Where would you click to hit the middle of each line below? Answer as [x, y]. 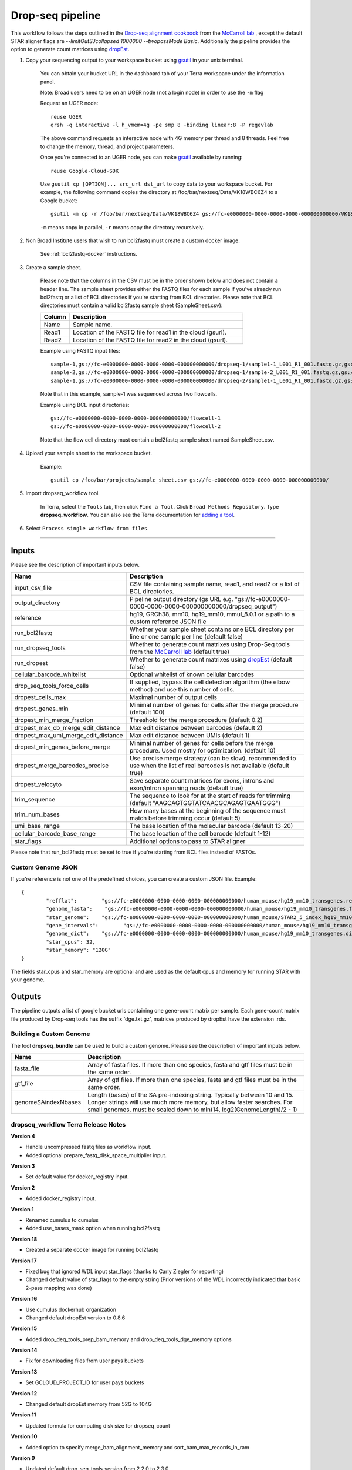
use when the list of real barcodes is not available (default [209, 766]
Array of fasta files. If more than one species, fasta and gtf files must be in [190, 1065]
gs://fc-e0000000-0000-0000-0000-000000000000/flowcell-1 [136, 418]
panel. [48, 82]
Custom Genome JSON [45, 867]
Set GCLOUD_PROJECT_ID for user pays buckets [85, 1382]
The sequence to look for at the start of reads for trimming [210, 796]
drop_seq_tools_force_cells [52, 686]
